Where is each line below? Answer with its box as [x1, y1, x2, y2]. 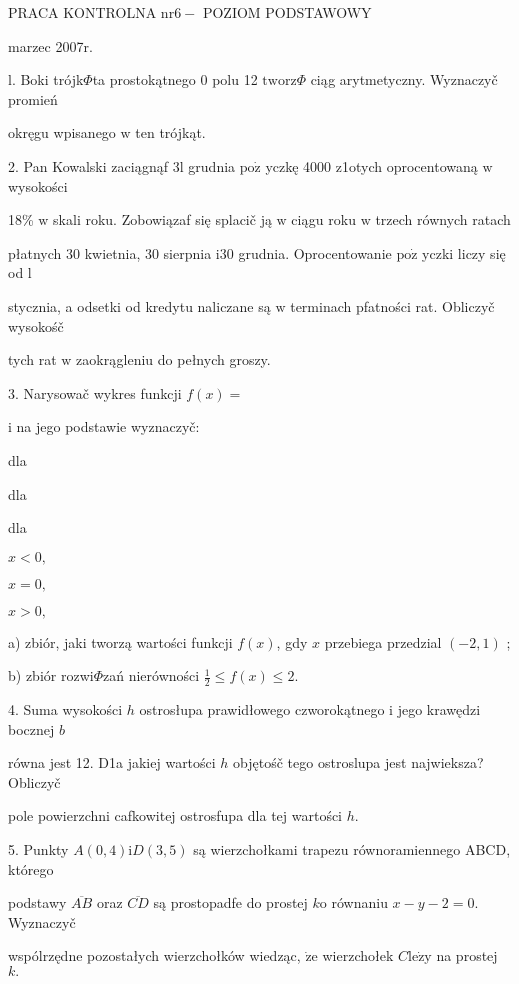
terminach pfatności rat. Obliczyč [290, 295, 495, 316]
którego [8, 858, 54, 879]
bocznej [8, 718, 55, 739]
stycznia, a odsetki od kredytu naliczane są [8, 295, 271, 316]
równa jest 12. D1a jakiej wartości [8, 752, 216, 773]
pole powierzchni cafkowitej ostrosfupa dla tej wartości [8, 805, 343, 826]
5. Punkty [8, 839, 69, 860]
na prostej [436, 945, 498, 966]
